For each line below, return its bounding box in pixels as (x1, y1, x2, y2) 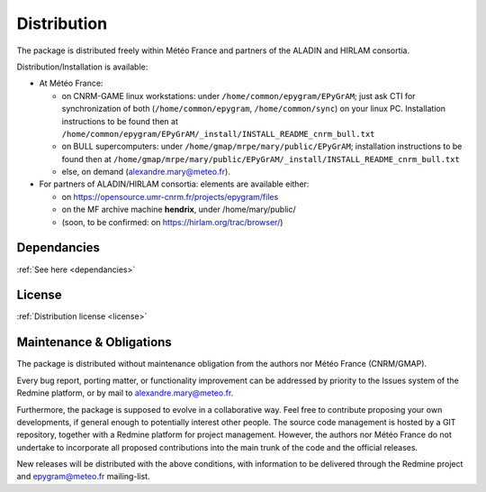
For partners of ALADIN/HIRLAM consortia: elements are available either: (39, 178, 310, 189)
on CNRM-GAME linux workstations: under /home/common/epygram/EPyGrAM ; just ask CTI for (61, 90, 416, 101)
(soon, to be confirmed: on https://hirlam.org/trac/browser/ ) (61, 216, 283, 227)
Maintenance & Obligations (16, 334, 173, 351)
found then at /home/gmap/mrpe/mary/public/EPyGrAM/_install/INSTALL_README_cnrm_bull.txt (61, 153, 461, 164)
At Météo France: (39, 77, 103, 89)
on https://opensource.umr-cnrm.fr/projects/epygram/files (61, 191, 279, 202)
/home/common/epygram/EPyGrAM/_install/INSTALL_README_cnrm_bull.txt (61, 129, 375, 139)
